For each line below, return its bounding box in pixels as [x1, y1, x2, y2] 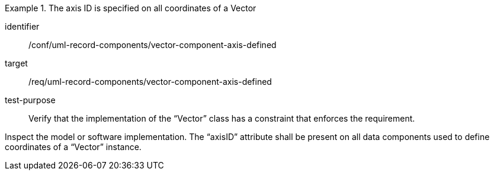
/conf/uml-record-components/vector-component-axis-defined [28, 40, 277, 50]
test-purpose [5, 95, 56, 105]
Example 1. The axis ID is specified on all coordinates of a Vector [5, 3, 256, 13]
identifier [5, 21, 40, 31]
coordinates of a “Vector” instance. [5, 142, 142, 152]
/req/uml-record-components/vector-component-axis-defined [28, 77, 272, 87]
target [5, 58, 28, 68]
